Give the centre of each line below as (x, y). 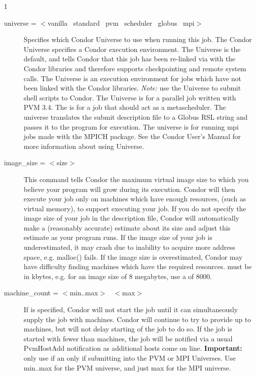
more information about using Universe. (84, 146)
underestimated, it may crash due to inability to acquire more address (129, 247)
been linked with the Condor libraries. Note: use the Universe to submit (132, 88)
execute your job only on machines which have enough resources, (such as (135, 199)
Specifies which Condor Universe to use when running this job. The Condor (138, 39)
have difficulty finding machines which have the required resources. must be (138, 266)
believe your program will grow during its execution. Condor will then (129, 189)
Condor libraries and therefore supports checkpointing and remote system (135, 68)
